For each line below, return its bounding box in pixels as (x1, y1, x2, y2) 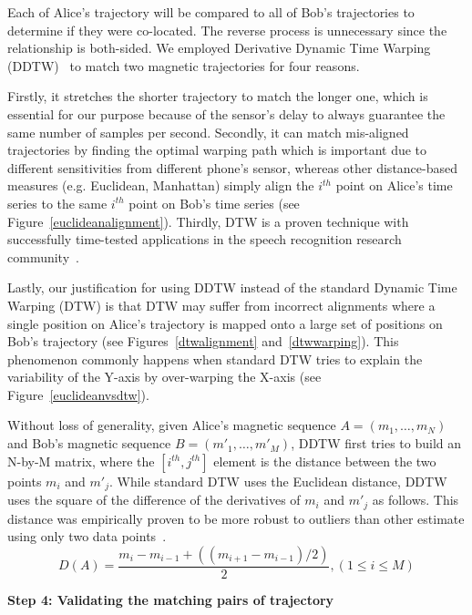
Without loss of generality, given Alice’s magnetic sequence (7, 415, 336, 435)
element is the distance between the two (213, 451, 436, 470)
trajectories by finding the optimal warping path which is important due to (7, 140, 427, 159)
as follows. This (372, 490, 459, 509)
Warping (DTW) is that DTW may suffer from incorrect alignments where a (7, 295, 436, 314)
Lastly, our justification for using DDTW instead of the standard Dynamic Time (7, 278, 457, 297)
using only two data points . (7, 527, 167, 546)
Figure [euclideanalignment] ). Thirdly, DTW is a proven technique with (7, 211, 409, 231)
